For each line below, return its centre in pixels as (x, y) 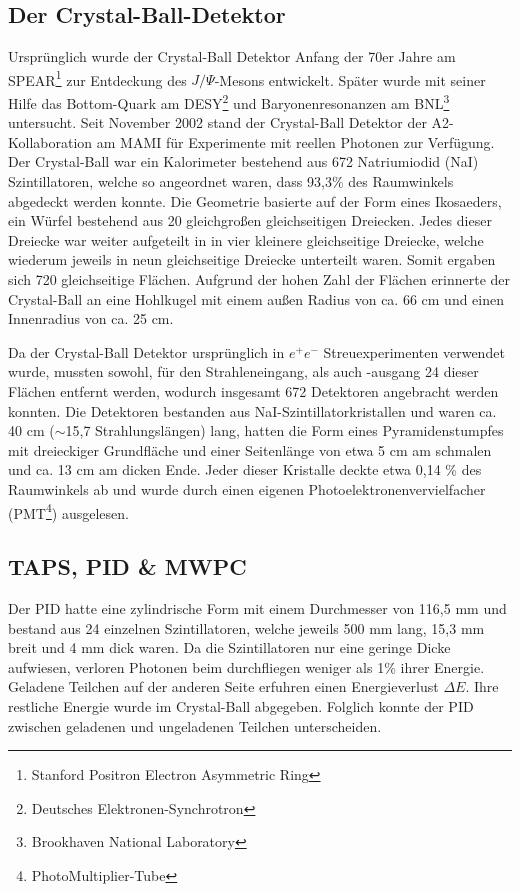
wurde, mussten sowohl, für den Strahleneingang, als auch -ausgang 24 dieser (243, 371)
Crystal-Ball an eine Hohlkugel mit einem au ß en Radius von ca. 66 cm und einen (256, 298)
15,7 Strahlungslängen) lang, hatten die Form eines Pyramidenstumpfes (284, 430)
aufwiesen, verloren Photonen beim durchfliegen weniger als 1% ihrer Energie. (246, 666)
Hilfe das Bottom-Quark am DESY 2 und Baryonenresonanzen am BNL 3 (229, 101)
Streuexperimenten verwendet (414, 351)
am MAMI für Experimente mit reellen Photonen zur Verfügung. (295, 141)
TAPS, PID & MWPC (127, 566)
